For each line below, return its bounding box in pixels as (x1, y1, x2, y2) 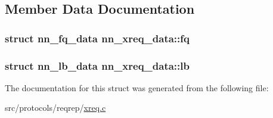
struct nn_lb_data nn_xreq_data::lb (5, 58, 190, 73)
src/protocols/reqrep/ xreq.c (5, 101, 106, 114)
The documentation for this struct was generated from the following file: (5, 81, 269, 94)
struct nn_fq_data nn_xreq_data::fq (5, 30, 190, 45)
